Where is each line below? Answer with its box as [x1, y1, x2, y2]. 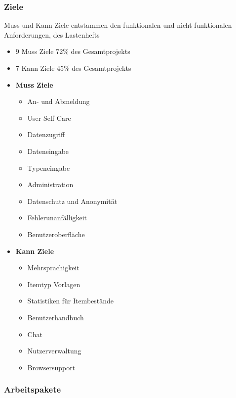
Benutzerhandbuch [27, 312, 84, 322]
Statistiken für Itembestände [27, 296, 114, 306]
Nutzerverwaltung [27, 346, 81, 356]
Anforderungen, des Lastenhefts [4, 29, 100, 40]
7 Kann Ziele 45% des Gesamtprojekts [15, 63, 131, 73]
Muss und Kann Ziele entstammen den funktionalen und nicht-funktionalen [4, 20, 232, 30]
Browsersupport [27, 362, 76, 372]
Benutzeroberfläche [27, 229, 85, 239]
